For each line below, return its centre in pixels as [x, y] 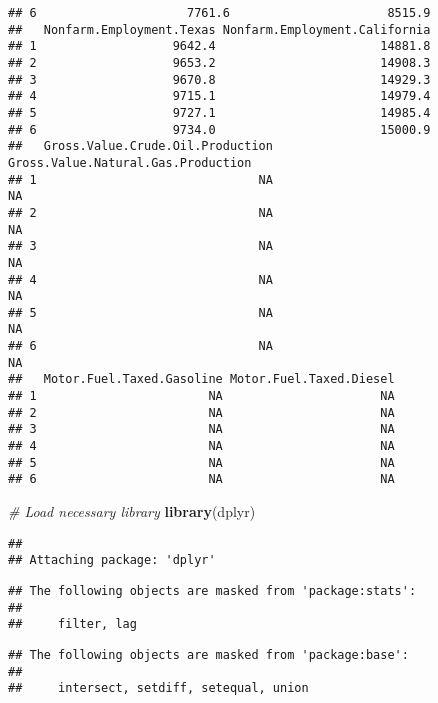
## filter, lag [72, 624]
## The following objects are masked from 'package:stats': [212, 590]
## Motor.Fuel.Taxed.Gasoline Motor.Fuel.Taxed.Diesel [201, 379]
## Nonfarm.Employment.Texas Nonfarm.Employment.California [219, 29]
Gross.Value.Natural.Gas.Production [130, 162]
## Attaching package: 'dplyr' [112, 560]
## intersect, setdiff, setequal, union [158, 688]
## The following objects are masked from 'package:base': [208, 654]
